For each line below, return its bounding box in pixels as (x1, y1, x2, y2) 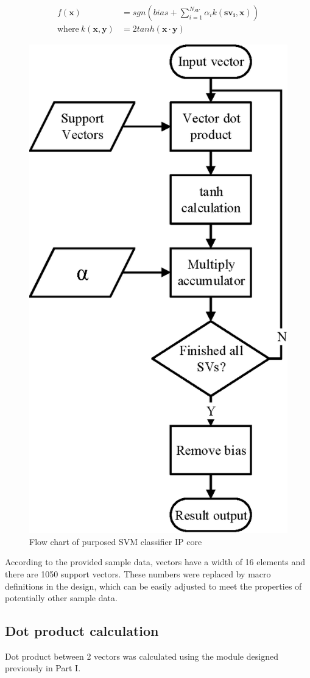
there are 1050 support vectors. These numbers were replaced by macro (5, 567, 271, 580)
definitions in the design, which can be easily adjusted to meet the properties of (5, 579, 302, 592)
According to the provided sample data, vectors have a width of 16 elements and (5, 555, 306, 568)
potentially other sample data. (5, 591, 118, 604)
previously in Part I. (5, 662, 81, 674)
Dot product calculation (5, 621, 159, 640)
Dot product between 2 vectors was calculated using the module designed (5, 649, 278, 662)
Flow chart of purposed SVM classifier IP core (29, 535, 202, 548)
